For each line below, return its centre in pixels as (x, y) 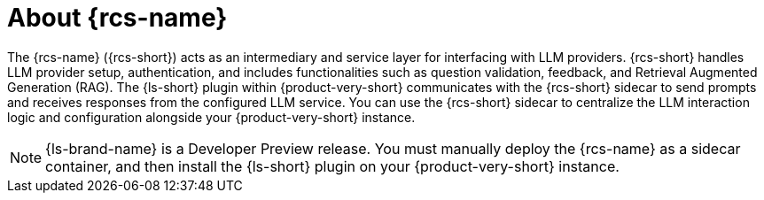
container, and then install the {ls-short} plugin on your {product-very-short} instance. (332, 166)
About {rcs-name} (117, 18)
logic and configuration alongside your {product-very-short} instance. (211, 117)
